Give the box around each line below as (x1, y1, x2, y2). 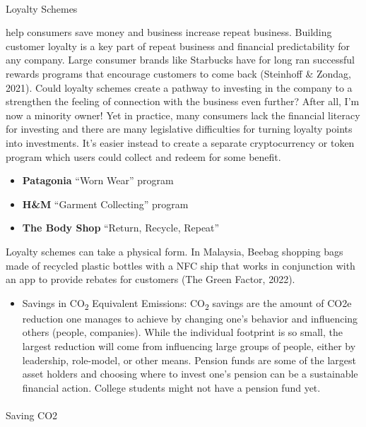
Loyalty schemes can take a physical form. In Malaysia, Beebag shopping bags (6, 243, 343, 258)
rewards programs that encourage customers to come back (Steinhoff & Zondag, (6, 66, 351, 80)
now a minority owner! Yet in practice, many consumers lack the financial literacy (6, 107, 360, 122)
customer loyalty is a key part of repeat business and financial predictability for (6, 38, 350, 53)
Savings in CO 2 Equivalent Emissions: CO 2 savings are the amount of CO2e (22, 295, 352, 312)
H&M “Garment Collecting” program (22, 196, 189, 211)
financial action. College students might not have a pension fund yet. (22, 380, 321, 395)
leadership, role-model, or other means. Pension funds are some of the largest (22, 352, 357, 367)
